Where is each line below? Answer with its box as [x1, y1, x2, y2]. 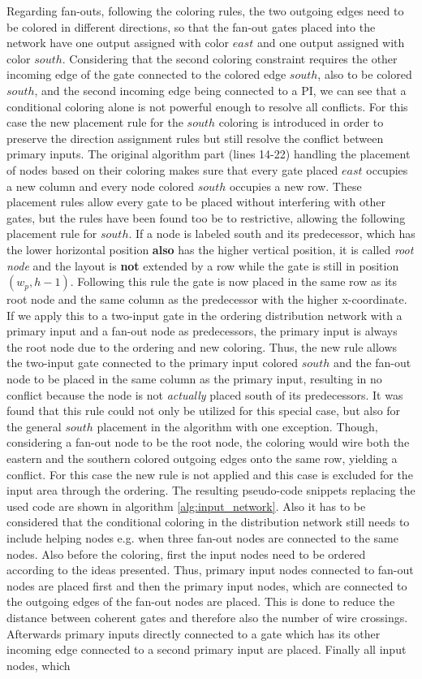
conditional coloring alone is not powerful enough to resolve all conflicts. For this [6, 97, 408, 115]
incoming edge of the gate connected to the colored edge [6, 66, 286, 83]
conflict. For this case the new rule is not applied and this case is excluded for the [6, 465, 413, 482]
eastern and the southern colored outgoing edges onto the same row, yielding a [6, 450, 398, 467]
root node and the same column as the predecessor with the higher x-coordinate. [6, 291, 407, 308]
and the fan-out [333, 354, 411, 371]
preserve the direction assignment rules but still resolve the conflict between [6, 129, 384, 146]
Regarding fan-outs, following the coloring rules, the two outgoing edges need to [6, 2, 404, 19]
